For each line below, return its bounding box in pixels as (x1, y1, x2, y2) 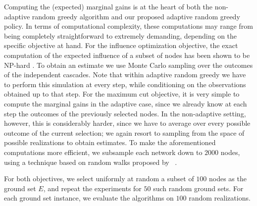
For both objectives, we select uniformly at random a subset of (4, 173, 194, 184)
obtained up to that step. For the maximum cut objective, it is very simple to (4, 89, 240, 99)
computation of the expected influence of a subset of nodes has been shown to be (4, 50, 250, 60)
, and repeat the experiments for (43, 183, 142, 193)
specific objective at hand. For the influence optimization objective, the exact (4, 40, 238, 51)
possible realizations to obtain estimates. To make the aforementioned (4, 137, 216, 148)
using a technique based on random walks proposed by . (4, 156, 177, 167)
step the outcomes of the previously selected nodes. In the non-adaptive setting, (4, 108, 246, 118)
